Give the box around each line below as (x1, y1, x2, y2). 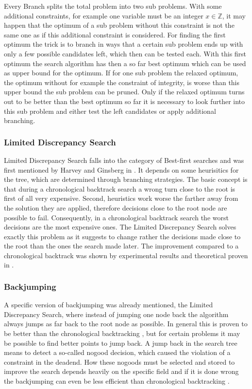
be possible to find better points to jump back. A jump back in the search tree (4, 337, 237, 348)
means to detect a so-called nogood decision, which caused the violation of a (4, 347, 231, 357)
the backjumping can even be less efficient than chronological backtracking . (4, 376, 230, 386)
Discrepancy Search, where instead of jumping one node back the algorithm (4, 309, 229, 319)
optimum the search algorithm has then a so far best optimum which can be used (4, 58, 246, 68)
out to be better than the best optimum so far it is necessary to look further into (4, 96, 245, 106)
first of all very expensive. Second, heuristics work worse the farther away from (4, 193, 238, 203)
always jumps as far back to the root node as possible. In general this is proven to (4, 318, 248, 329)
